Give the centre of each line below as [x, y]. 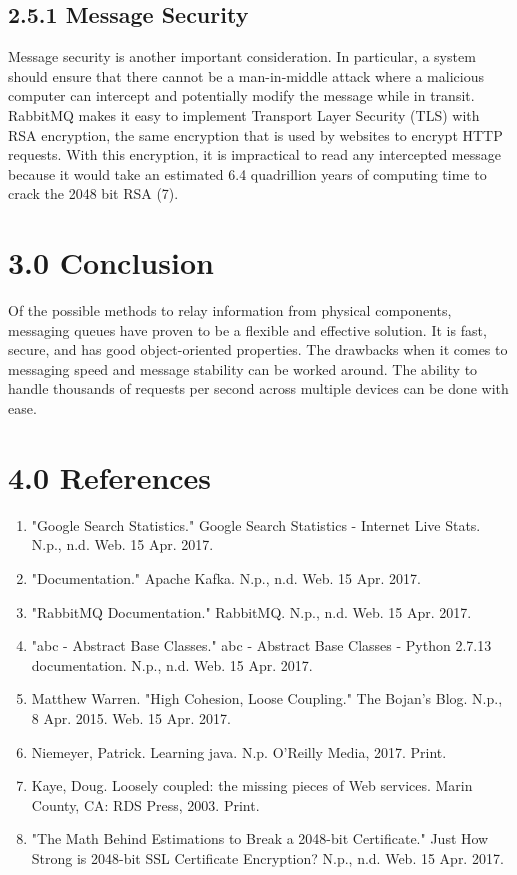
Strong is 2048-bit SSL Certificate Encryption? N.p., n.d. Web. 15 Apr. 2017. [267, 857]
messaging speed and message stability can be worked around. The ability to [243, 368]
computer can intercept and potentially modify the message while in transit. [241, 95]
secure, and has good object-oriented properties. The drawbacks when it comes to [258, 349]
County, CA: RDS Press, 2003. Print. [145, 804]
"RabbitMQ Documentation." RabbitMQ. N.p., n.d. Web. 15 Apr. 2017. [251, 611]
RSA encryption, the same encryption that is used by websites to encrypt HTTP [255, 134]
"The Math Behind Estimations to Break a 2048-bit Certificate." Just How [260, 838]
